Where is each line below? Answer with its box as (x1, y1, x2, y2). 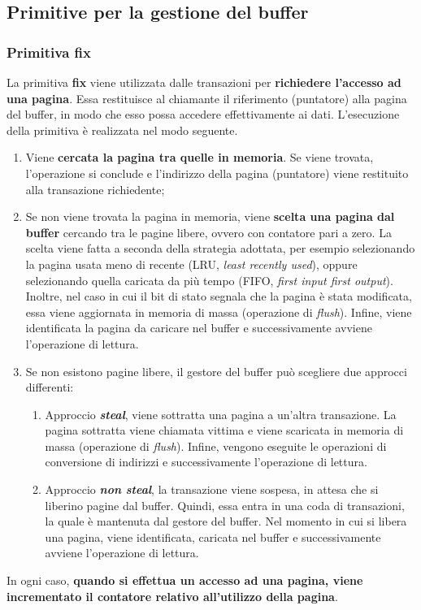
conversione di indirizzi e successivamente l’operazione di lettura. (45, 453, 367, 470)
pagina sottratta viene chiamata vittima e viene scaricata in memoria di (45, 422, 404, 439)
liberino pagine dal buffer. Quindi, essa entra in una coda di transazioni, (45, 496, 405, 513)
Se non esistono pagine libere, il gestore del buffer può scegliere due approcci (25, 362, 407, 379)
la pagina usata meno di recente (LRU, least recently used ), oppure (25, 255, 358, 272)
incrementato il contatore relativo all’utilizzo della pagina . (7, 587, 338, 604)
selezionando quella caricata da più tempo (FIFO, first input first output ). (25, 271, 393, 288)
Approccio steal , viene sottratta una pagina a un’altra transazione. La (45, 405, 397, 422)
